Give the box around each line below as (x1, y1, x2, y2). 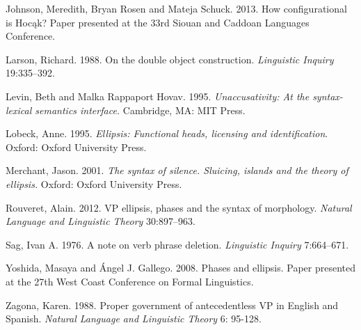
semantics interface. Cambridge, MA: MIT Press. (35, 102, 246, 117)
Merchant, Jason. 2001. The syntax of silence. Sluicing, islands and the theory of (6, 163, 348, 178)
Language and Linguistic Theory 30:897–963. (6, 214, 195, 228)
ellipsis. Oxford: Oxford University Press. (6, 176, 182, 191)
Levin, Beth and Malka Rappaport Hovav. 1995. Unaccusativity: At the (6, 88, 310, 103)
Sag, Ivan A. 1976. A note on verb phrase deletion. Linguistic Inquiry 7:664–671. (6, 237, 349, 251)
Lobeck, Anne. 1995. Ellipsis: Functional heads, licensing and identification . (6, 126, 328, 141)
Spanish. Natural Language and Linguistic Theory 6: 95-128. (6, 311, 262, 326)
